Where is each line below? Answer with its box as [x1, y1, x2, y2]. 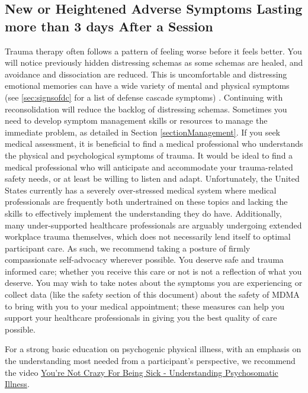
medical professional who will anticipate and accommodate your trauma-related [5, 160, 293, 173]
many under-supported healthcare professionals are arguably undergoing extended [5, 218, 302, 231]
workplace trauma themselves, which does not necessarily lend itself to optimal [5, 230, 291, 243]
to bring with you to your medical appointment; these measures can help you [5, 299, 285, 312]
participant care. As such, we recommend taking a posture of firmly [5, 241, 251, 254]
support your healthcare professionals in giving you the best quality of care [5, 311, 277, 324]
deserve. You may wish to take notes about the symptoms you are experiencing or [5, 276, 303, 289]
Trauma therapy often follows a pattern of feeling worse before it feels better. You [5, 44, 302, 57]
